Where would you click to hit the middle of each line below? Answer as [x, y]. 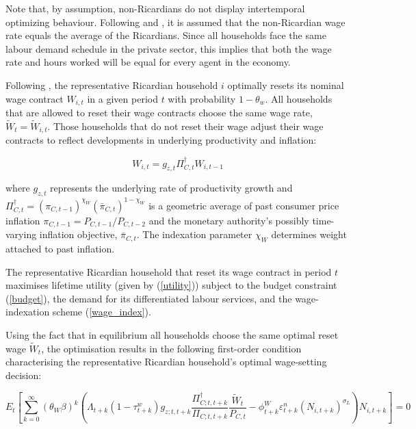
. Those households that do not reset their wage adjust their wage [185, 126]
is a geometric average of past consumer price [244, 205]
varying [21, 234]
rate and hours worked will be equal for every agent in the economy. [148, 62]
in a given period [122, 98]
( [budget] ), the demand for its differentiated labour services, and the [149, 298]
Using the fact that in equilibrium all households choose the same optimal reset [172, 335]
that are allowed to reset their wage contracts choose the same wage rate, [159, 113]
